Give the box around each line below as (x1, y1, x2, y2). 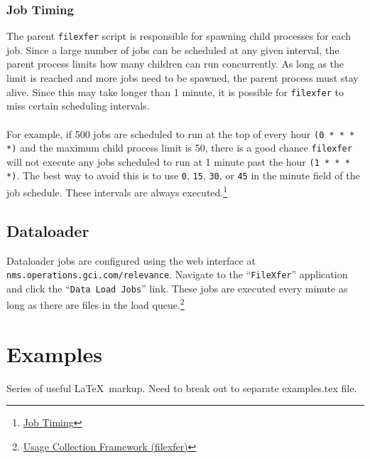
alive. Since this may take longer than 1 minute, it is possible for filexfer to (6, 84, 344, 99)
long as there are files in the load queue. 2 (6, 295, 185, 312)
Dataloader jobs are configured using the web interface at (6, 253, 256, 268)
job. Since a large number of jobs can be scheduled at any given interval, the (6, 42, 339, 57)
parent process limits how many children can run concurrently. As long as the (6, 56, 344, 71)
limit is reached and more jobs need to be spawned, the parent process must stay (6, 70, 359, 85)
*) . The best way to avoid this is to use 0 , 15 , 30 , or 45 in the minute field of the (6, 168, 360, 183)
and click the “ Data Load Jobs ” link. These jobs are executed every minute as (6, 280, 348, 295)
